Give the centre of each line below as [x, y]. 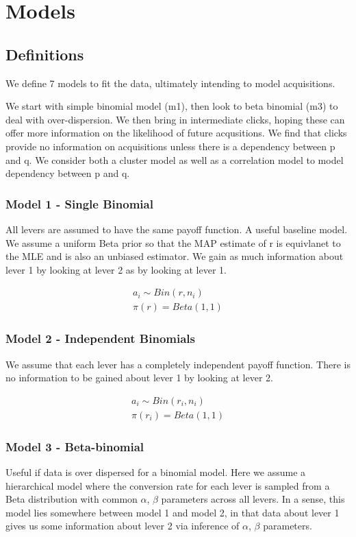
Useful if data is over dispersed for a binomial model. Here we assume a [156, 472]
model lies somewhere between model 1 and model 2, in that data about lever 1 [173, 512]
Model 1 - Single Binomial [79, 203]
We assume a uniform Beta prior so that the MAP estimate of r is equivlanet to [173, 242]
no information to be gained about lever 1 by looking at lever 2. [139, 378]
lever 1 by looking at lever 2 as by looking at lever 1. [116, 269]
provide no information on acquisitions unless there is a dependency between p [170, 146]
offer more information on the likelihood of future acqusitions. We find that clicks [176, 133]
